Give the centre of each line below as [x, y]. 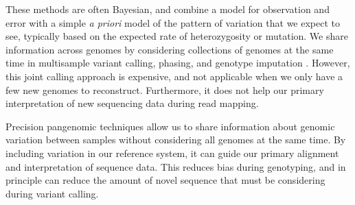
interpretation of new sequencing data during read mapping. [132, 103]
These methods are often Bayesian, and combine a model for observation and [168, 9]
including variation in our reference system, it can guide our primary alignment [172, 153]
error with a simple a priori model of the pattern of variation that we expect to [173, 22]
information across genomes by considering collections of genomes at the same [170, 49]
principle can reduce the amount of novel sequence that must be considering [165, 180]
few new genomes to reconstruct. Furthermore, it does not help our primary [165, 89]
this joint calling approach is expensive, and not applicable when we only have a [174, 76]
